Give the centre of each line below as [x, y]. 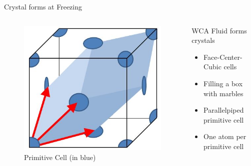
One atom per [225, 136]
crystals [203, 40]
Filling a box [223, 83]
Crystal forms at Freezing [43, 6]
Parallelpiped [224, 110]
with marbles [223, 93]
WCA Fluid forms [219, 30]
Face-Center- [223, 57]
